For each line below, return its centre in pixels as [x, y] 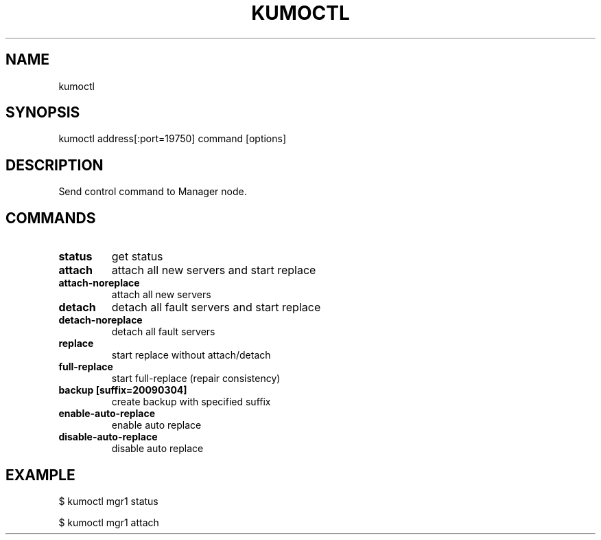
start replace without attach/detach [191, 355]
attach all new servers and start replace [214, 270]
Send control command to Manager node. [153, 192]
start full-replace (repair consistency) [196, 379]
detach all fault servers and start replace [216, 307]
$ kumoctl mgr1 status [108, 501]
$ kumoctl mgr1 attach [109, 522]
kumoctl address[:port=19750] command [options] [173, 139]
